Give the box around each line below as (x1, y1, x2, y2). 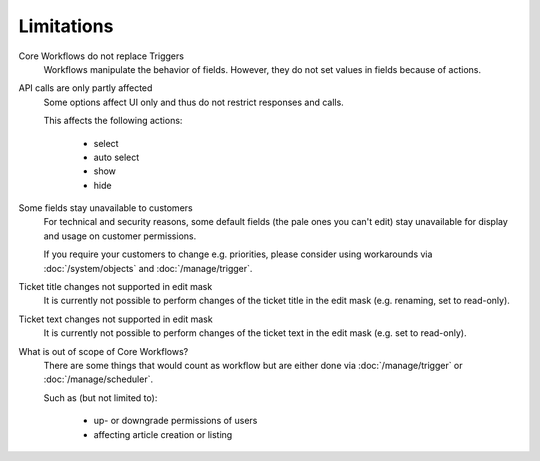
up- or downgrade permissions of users (93, 415, 258, 427)
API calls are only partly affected (18, 82, 153, 94)
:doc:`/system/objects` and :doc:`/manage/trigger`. (43, 262, 253, 274)
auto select (93, 151, 140, 163)
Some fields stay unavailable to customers (18, 202, 194, 214)
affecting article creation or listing (93, 428, 233, 440)
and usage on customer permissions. (43, 230, 197, 242)
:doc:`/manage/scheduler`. (43, 373, 154, 385)
